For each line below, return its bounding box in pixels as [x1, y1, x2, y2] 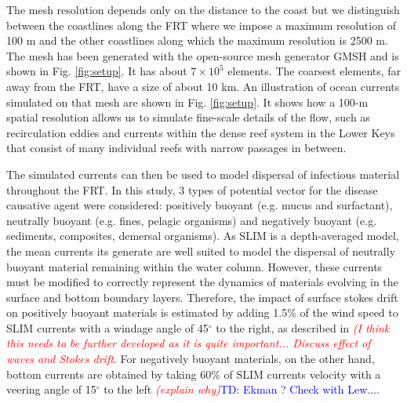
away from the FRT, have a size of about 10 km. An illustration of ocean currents [6, 78, 400, 94]
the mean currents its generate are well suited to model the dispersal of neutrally [6, 242, 396, 259]
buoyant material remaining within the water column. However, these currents [6, 258, 383, 274]
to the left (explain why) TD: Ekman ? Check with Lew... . [104, 381, 380, 398]
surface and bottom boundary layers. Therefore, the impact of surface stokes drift [6, 289, 398, 305]
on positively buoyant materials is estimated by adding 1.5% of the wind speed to [6, 304, 398, 321]
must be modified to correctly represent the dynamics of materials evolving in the [6, 274, 398, 290]
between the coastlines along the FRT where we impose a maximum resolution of [6, 16, 396, 33]
